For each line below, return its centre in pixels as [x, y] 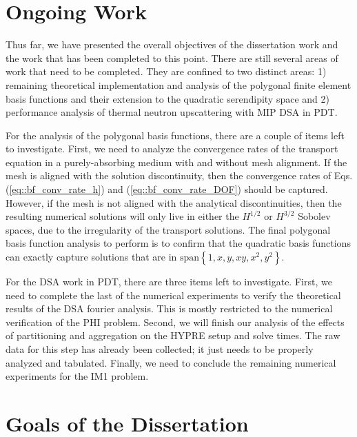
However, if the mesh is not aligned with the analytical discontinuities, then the [174, 202]
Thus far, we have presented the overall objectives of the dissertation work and [172, 44]
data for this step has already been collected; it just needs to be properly [160, 349]
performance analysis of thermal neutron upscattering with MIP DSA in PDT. [172, 112]
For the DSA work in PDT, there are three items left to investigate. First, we [169, 282]
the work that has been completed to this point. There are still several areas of [172, 58]
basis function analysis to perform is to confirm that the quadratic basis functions [178, 243]
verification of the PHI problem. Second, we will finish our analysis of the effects [175, 322]
